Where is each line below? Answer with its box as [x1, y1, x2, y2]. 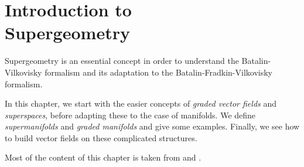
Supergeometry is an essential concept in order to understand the [5, 54, 239, 67]
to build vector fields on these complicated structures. [5, 131, 197, 144]
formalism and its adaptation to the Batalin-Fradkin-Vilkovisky [45, 66, 273, 78]
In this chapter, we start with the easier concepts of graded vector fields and [5, 97, 276, 110]
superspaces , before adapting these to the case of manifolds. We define [5, 108, 256, 121]
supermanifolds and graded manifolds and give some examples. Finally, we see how [5, 120, 300, 132]
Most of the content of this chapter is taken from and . [5, 151, 201, 163]
